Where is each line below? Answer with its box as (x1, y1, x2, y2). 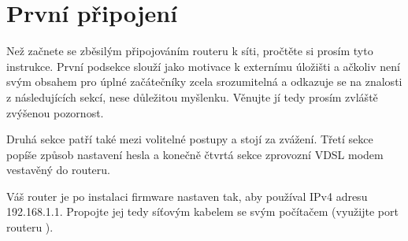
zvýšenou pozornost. (6, 104, 104, 120)
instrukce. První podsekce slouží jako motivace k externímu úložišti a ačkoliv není (6, 57, 400, 74)
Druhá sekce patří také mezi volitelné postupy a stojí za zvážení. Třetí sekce (6, 131, 373, 147)
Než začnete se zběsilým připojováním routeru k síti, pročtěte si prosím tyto (6, 43, 373, 59)
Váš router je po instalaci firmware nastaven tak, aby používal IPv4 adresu (6, 187, 368, 204)
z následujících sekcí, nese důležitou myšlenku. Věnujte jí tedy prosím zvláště (6, 88, 378, 105)
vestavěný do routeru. (6, 161, 110, 178)
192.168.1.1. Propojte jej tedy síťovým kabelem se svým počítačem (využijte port (6, 203, 399, 220)
